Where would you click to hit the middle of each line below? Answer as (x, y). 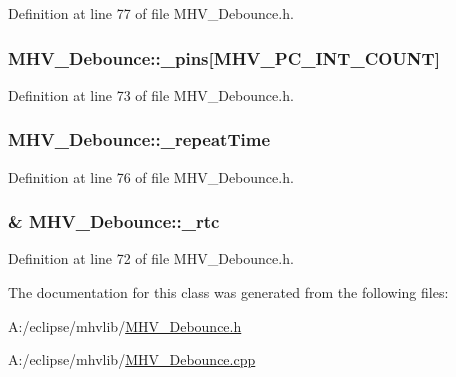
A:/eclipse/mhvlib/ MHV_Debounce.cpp (132, 359)
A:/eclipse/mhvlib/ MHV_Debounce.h (125, 325)
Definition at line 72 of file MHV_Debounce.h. (151, 258)
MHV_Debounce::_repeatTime (139, 139)
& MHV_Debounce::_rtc (114, 221)
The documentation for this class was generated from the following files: (228, 292)
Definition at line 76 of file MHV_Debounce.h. (151, 176)
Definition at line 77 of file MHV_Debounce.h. (151, 13)
